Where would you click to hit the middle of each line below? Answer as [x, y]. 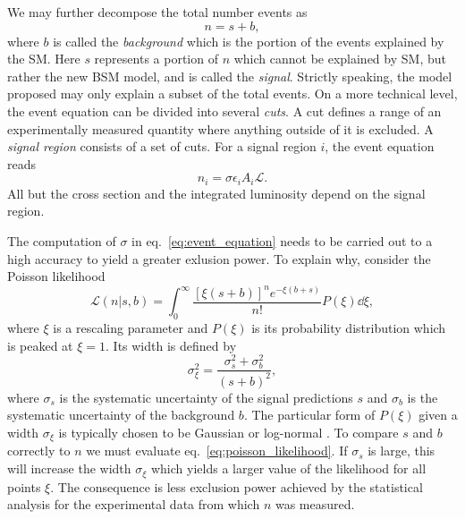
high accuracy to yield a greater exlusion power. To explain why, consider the [219, 258]
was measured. [315, 504]
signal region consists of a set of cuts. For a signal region [162, 146]
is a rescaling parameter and [131, 328]
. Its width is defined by [171, 345]
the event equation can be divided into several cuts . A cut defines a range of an [224, 111]
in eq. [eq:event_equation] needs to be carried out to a [282, 240]
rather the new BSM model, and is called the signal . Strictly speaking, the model [230, 76]
